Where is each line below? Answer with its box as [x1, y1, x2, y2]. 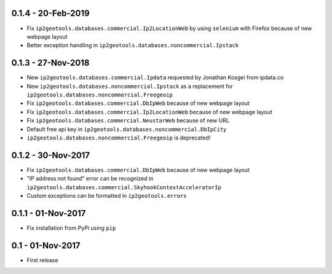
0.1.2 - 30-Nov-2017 [11, 150, 90, 160]
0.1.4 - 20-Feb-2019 [11, 8, 90, 18]
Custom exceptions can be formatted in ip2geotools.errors [26, 192, 187, 200]
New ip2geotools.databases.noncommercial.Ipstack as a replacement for [26, 82, 234, 90]
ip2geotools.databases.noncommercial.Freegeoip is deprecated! [26, 134, 211, 141]
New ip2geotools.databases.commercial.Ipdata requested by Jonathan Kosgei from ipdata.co [26, 74, 284, 81]
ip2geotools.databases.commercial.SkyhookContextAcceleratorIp [26, 184, 221, 190]
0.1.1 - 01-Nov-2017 [11, 208, 86, 218]
